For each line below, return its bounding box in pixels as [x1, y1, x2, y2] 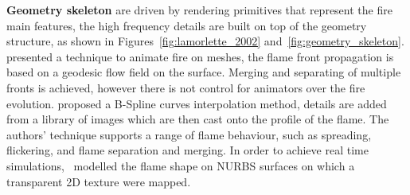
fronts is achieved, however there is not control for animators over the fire [6, 79, 365, 96]
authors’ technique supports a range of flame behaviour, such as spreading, [6, 126, 372, 142]
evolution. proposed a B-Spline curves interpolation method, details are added [6, 95, 387, 111]
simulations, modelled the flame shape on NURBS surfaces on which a [6, 157, 355, 174]
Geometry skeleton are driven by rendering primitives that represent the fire [6, 2, 392, 18]
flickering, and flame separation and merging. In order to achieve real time [6, 142, 369, 158]
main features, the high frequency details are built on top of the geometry [6, 17, 367, 33]
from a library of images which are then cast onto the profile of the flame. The [6, 111, 389, 127]
